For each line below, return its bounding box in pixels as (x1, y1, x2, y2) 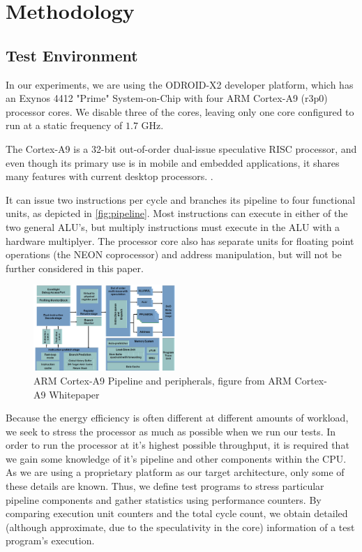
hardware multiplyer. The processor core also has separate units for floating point (6, 233, 354, 248)
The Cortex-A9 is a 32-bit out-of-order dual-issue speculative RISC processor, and (6, 141, 357, 156)
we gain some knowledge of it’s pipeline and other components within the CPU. (6, 451, 347, 465)
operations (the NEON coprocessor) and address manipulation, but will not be (6, 247, 342, 262)
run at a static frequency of (6, 118, 123, 133)
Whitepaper (49, 387, 100, 401)
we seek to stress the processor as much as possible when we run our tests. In (6, 424, 336, 438)
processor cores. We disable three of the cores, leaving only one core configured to (6, 104, 354, 119)
